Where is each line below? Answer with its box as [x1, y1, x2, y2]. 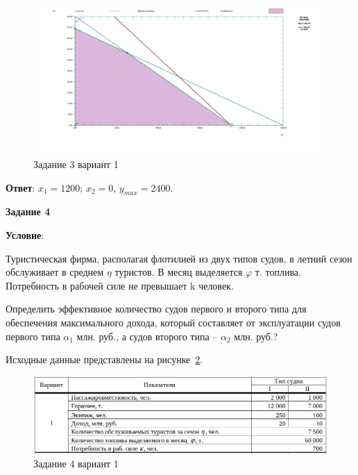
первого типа [6, 328, 60, 343]
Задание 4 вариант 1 [33, 456, 119, 470]
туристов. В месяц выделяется [114, 265, 243, 279]
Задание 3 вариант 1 [33, 157, 119, 172]
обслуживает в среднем [6, 265, 104, 279]
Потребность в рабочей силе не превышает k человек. [6, 278, 234, 292]
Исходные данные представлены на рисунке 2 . [6, 352, 203, 367]
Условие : [6, 228, 44, 242]
